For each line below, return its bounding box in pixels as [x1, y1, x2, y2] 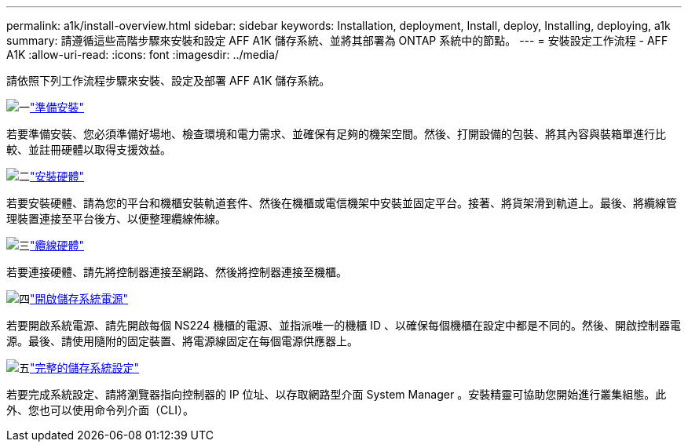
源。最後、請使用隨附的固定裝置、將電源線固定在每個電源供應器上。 [6, 334, 358, 348]
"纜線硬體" [30, 239, 85, 252]
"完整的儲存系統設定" [30, 361, 140, 374]
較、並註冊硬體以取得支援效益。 [6, 143, 171, 156]
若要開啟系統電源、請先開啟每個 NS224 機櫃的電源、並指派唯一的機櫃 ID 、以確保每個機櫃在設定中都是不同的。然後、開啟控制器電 [6, 319, 682, 332]
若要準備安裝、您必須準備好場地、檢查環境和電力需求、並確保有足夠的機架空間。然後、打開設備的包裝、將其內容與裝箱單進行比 [6, 127, 666, 140]
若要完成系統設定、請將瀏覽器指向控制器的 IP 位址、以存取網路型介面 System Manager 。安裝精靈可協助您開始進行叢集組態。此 [6, 388, 667, 401]
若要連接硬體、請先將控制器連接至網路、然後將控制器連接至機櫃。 [6, 265, 347, 279]
